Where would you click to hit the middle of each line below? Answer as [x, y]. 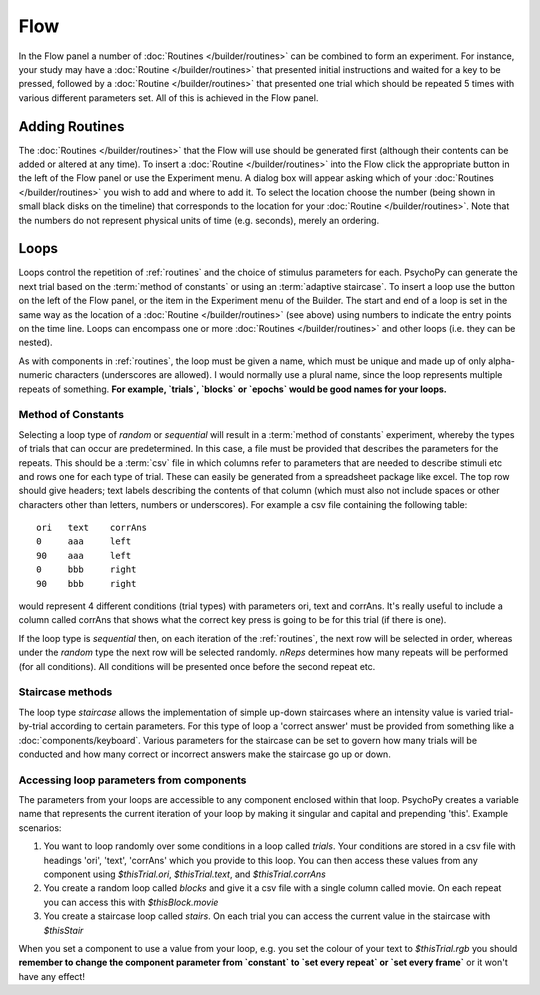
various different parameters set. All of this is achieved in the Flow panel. [168, 97]
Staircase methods [65, 692]
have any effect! [51, 976]
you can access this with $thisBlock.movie [131, 902]
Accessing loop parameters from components [132, 780]
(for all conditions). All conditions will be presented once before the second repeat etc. [197, 666]
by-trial [33, 726]
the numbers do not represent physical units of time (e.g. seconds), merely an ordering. [199, 220]
